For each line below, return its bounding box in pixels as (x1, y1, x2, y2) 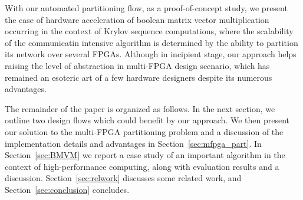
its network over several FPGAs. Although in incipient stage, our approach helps (5, 48, 297, 60)
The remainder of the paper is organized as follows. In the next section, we (5, 102, 275, 114)
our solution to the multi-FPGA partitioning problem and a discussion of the (5, 125, 284, 137)
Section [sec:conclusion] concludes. (5, 183, 130, 195)
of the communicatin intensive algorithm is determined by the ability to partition (5, 36, 298, 48)
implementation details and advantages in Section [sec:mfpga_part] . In (5, 137, 262, 149)
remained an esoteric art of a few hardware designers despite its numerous (5, 71, 272, 83)
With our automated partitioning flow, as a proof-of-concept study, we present (5, 2, 288, 14)
